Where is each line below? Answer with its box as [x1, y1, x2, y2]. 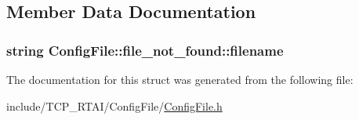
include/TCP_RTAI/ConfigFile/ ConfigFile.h [6, 97, 223, 114]
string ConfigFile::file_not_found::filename [6, 40, 284, 60]
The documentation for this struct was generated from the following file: [6, 71, 354, 87]
